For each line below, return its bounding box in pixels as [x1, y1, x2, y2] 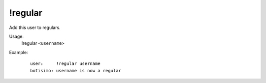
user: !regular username [30, 61, 100, 66]
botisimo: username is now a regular [30, 68, 122, 73]
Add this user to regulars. [9, 25, 61, 30]
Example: [9, 49, 28, 55]
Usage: [9, 33, 24, 39]
